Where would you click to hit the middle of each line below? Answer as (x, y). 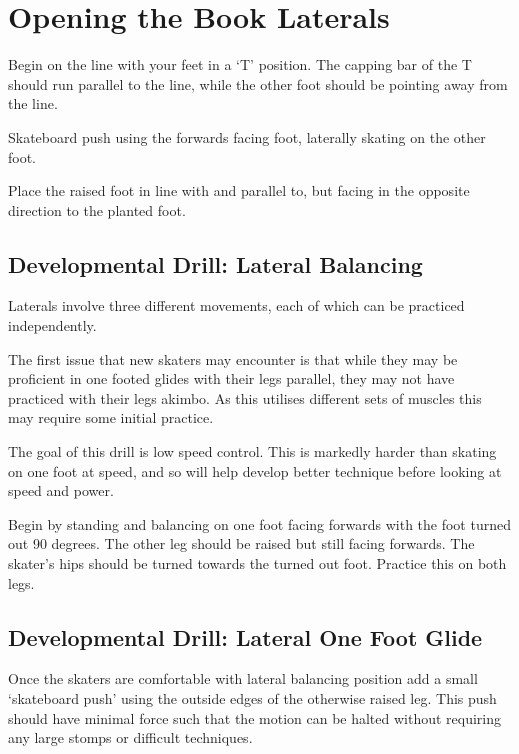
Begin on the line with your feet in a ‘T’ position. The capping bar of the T (240, 64)
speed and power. (61, 490)
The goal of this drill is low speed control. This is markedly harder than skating (252, 451)
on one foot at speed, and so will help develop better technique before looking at (255, 470)
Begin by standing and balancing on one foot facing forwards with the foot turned (259, 523)
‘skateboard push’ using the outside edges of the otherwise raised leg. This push (252, 698)
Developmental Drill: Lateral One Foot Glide (245, 636)
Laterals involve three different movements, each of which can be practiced (236, 305)
